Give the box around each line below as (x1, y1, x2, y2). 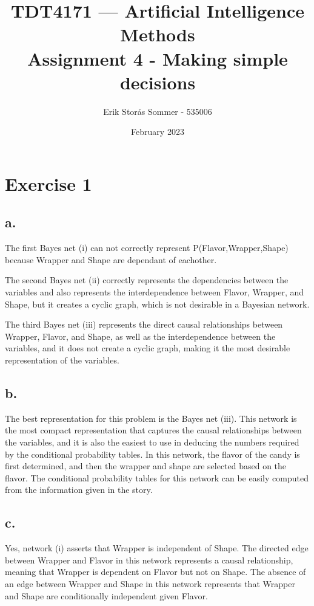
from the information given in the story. (5, 483, 153, 496)
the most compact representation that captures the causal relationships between (5, 424, 302, 436)
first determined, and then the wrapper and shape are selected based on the (5, 460, 287, 472)
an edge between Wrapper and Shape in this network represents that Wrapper (5, 577, 295, 590)
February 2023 (131, 125, 184, 138)
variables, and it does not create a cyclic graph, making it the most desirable (5, 342, 290, 354)
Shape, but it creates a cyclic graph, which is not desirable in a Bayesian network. (5, 297, 310, 310)
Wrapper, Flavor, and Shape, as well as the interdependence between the (5, 329, 276, 342)
